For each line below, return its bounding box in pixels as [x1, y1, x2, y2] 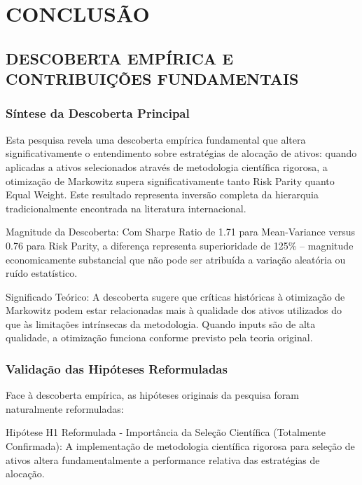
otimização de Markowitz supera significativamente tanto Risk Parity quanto [6, 173, 335, 188]
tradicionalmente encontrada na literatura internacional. [6, 200, 246, 215]
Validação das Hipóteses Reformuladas [6, 360, 228, 377]
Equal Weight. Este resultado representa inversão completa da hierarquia [6, 187, 319, 202]
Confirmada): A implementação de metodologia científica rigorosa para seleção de [6, 439, 355, 453]
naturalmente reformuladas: [6, 401, 124, 416]
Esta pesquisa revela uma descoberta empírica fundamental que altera [6, 132, 306, 146]
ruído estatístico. [6, 266, 78, 280]
